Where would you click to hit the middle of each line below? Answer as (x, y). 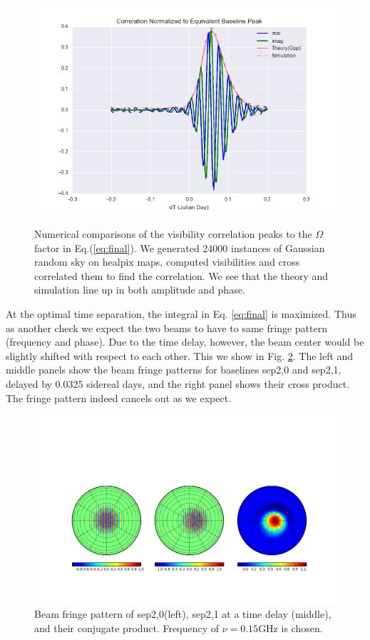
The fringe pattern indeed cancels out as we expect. (118, 397)
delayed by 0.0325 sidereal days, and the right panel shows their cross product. (178, 384)
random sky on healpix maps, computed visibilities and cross (167, 262)
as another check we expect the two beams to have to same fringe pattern (166, 327)
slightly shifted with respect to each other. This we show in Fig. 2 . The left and (180, 355)
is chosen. (302, 627)
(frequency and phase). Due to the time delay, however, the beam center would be (185, 342)
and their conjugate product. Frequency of (127, 627)
